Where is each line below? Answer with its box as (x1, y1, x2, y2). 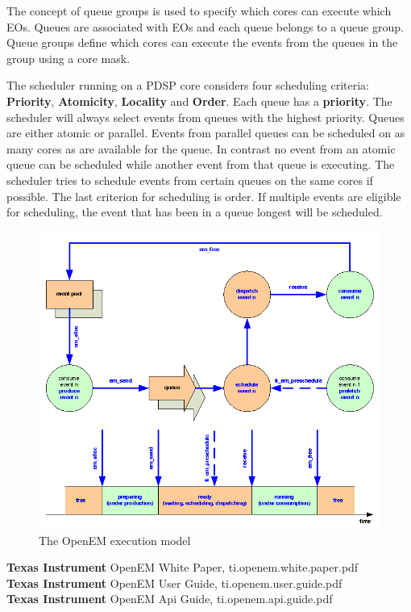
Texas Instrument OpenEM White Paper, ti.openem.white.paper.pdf (6, 559, 359, 576)
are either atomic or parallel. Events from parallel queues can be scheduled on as (6, 124, 405, 141)
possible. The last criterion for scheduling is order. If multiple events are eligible (6, 187, 401, 204)
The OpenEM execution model (39, 531, 191, 548)
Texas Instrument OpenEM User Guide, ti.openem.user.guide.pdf (6, 574, 342, 591)
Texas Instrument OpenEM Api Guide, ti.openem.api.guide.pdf (6, 590, 333, 607)
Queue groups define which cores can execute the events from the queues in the (6, 34, 398, 51)
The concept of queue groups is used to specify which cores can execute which (6, 2, 392, 19)
